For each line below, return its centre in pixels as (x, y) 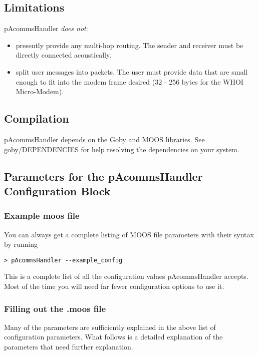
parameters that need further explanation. (69, 346)
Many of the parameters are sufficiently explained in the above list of (110, 327)
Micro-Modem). (40, 91)
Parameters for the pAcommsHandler (103, 176)
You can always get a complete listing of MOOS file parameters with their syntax (129, 234)
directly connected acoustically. (64, 55)
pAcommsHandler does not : (46, 28)
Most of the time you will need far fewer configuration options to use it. (114, 286)
